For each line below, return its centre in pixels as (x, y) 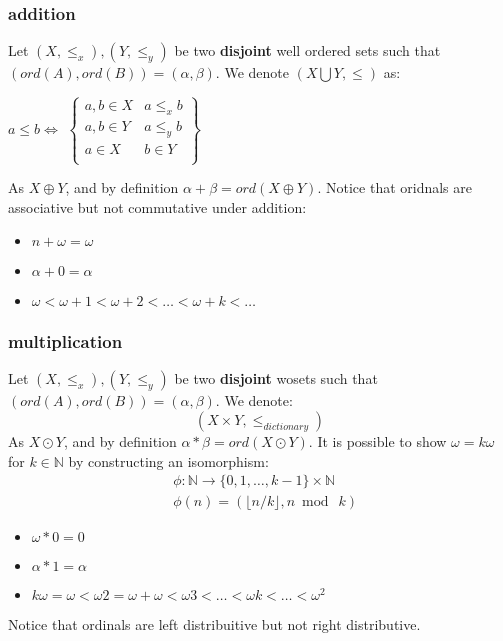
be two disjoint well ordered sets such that (307, 50)
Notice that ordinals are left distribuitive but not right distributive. (214, 624)
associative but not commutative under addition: (157, 206)
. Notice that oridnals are (394, 187)
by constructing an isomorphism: (168, 460)
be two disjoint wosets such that (276, 378)
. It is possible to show (377, 441)
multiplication (65, 341)
